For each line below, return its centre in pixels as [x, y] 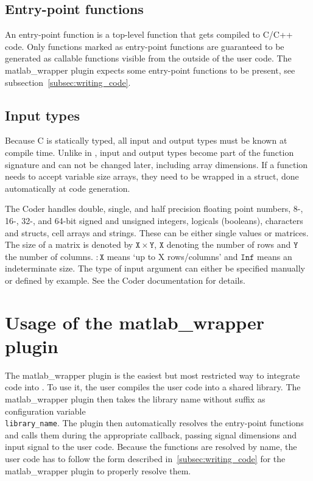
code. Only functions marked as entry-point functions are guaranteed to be [145, 46]
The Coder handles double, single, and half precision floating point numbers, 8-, [154, 209]
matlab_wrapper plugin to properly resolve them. [98, 470]
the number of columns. [49, 256]
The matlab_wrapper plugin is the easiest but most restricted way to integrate [153, 375]
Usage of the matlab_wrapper [135, 322]
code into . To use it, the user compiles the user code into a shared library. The [153, 387]
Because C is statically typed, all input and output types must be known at [146, 140]
